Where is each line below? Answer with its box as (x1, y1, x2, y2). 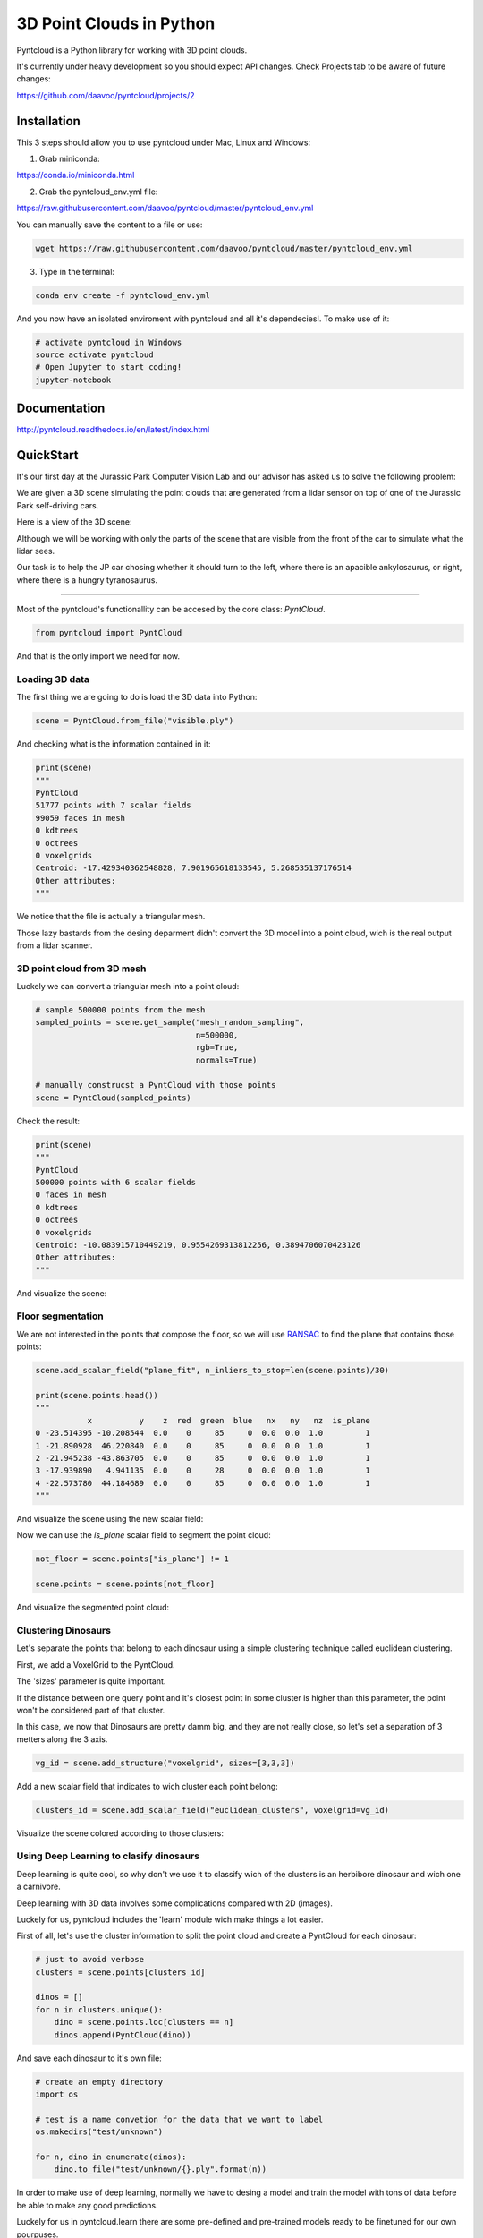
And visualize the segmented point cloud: (16, 1602, 170, 1613)
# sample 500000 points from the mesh (35, 1005, 206, 1015)
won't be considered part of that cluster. (16, 1704, 165, 1715)
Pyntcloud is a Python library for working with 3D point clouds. (16, 45, 248, 56)
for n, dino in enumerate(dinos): (35, 2151, 187, 2162)
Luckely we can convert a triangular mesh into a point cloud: (16, 981, 240, 992)
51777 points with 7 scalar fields (35, 800, 191, 810)
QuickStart (16, 448, 80, 463)
